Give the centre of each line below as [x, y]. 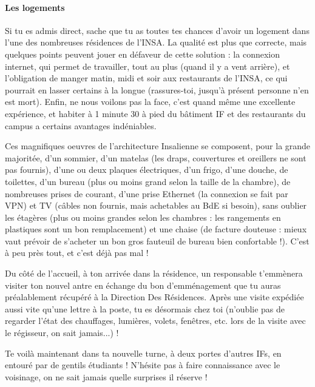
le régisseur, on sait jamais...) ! [62, 333]
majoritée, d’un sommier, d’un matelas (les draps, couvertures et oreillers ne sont [156, 157]
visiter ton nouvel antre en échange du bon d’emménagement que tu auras [143, 285]
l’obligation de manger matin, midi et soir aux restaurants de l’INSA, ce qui [146, 78]
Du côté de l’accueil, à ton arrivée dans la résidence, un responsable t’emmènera [154, 273]
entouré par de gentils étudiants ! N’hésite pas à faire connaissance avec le [143, 365]
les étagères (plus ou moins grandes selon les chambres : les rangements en [143, 217]
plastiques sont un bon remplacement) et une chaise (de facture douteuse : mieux [156, 229]
